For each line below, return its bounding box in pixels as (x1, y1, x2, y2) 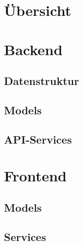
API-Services (4, 131, 72, 147)
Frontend (4, 165, 67, 186)
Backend (4, 39, 63, 59)
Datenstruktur (4, 73, 79, 88)
